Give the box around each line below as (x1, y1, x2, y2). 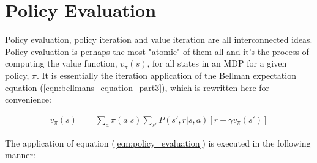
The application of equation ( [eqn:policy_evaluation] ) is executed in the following (5, 136, 311, 149)
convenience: (5, 93, 51, 106)
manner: (5, 148, 35, 161)
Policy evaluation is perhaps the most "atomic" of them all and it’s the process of (5, 45, 309, 57)
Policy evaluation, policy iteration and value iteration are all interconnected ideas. (5, 33, 313, 46)
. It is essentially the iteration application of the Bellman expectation (36, 68, 296, 81)
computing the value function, (5, 57, 117, 70)
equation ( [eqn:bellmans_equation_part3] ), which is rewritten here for (5, 81, 270, 93)
